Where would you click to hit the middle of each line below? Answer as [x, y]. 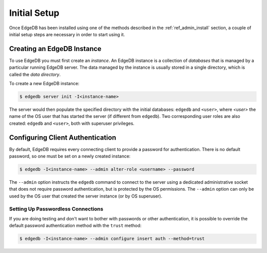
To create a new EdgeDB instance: [44, 84]
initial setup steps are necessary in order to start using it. [67, 34]
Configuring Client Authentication [63, 137]
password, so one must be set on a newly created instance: [70, 156]
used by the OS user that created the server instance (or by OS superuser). [86, 196]
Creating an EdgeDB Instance [55, 49]
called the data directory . [35, 74]
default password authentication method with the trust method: [75, 226]
